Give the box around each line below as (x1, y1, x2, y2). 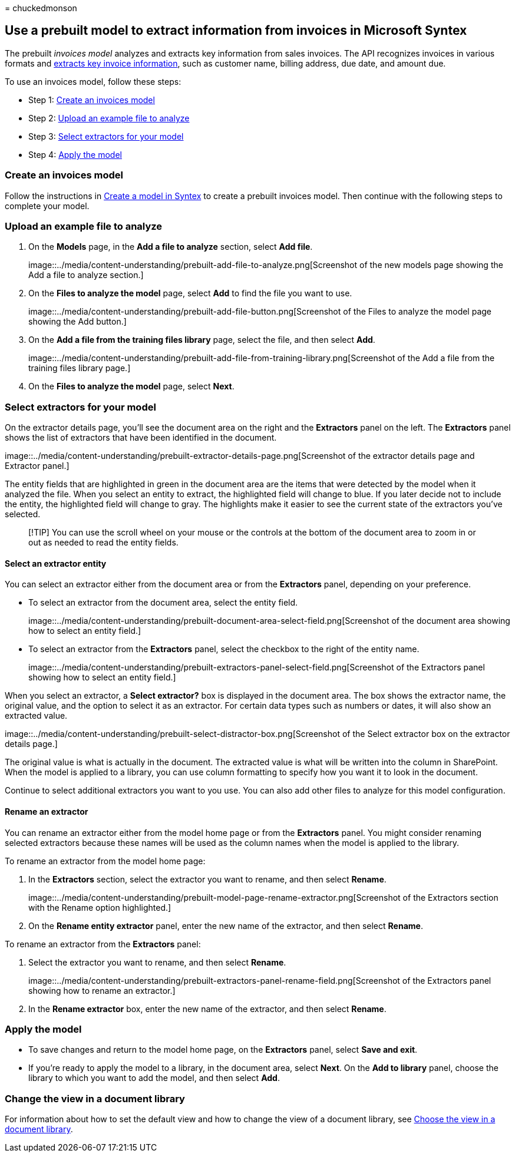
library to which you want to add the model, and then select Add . (28, 1073, 280, 1083)
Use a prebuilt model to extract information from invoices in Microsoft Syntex (5, 23, 467, 38)
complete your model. (5, 200, 90, 211)
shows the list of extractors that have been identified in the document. (5, 432, 277, 443)
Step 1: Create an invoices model (28, 94, 155, 105)
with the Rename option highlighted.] (28, 902, 171, 913)
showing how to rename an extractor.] (28, 985, 176, 996)
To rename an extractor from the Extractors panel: (5, 938, 201, 949)
